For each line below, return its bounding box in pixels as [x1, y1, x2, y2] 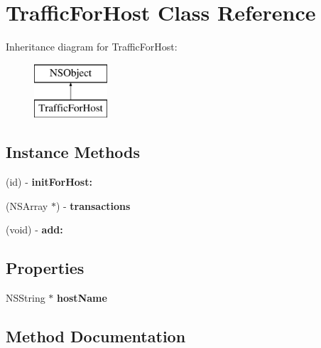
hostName [57, 290, 107, 305]
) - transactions [55, 198, 131, 213]
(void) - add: [6, 222, 63, 237]
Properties [6, 257, 85, 279]
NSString [6, 290, 45, 305]
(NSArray [6, 198, 48, 213]
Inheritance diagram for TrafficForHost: [6, 39, 178, 54]
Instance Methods [6, 141, 140, 163]
